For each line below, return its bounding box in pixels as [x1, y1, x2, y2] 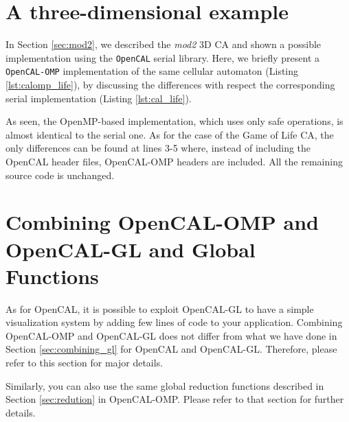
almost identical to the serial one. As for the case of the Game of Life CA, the [5, 127, 334, 141]
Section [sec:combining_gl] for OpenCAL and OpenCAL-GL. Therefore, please [5, 342, 337, 356]
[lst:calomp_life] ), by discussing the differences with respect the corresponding [5, 78, 335, 92]
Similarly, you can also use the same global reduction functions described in [5, 378, 324, 392]
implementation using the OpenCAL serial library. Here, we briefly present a [5, 50, 319, 65]
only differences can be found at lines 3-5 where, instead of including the [5, 141, 311, 155]
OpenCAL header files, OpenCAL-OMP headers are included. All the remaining [5, 154, 343, 168]
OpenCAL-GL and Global [5, 235, 256, 263]
